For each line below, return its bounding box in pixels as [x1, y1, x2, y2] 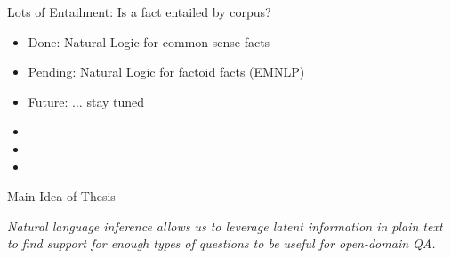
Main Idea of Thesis [7, 187, 116, 206]
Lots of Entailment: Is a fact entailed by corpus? [7, 3, 271, 20]
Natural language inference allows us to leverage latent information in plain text [7, 216, 443, 235]
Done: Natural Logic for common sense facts [28, 32, 270, 51]
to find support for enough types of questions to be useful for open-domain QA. [7, 234, 436, 253]
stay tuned [86, 92, 145, 110]
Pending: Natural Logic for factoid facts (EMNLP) [28, 62, 305, 81]
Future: [28, 92, 68, 110]
